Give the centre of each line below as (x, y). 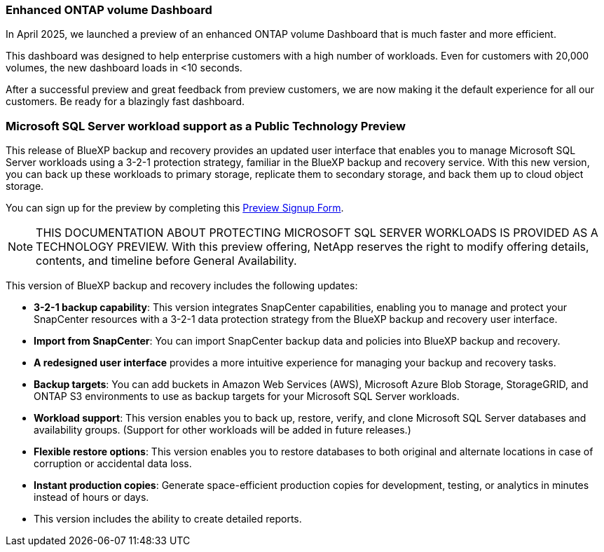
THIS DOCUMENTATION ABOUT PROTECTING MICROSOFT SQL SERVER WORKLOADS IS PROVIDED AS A (317, 233)
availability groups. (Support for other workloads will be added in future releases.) (222, 430)
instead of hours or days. (91, 497)
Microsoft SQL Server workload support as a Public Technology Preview (206, 126)
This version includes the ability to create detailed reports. (168, 519)
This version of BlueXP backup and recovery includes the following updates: (182, 286)
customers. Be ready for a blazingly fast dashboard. (125, 102)
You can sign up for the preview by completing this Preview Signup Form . (175, 208)
